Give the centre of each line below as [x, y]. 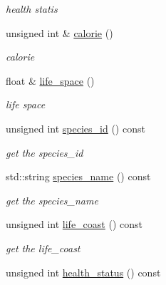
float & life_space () [50, 80]
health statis [32, 9]
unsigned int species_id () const [76, 128]
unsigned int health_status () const [83, 272]
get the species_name [52, 200]
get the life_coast [43, 248]
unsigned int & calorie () [59, 32]
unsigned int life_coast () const [74, 224]
